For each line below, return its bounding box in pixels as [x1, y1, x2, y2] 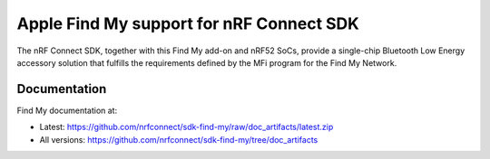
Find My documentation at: [16, 105, 118, 116]
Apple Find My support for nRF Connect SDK [16, 14, 360, 33]
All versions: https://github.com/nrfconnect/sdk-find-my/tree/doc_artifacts [39, 134, 318, 145]
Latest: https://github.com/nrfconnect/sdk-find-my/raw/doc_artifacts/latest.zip [39, 122, 334, 133]
